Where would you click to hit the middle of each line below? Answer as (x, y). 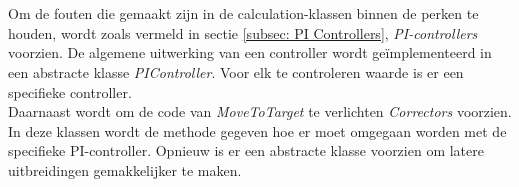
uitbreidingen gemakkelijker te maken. (125, 169)
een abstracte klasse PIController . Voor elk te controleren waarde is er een (236, 71)
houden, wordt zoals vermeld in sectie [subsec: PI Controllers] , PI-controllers (243, 32)
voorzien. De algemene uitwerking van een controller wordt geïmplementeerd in (250, 52)
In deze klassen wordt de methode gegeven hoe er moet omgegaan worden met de (257, 130)
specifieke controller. (70, 91)
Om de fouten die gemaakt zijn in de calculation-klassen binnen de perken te (243, 13)
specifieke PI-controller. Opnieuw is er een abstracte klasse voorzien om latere (246, 150)
